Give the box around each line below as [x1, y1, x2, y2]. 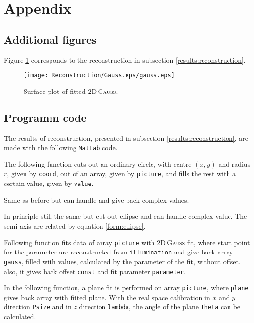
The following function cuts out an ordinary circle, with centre [4, 159, 192, 169]
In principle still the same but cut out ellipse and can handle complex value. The [4, 211, 247, 221]
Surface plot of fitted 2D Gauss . [24, 86, 118, 96]
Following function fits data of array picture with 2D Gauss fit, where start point [4, 237, 250, 247]
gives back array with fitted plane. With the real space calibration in [4, 292, 210, 302]
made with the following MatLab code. [4, 142, 118, 153]
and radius [218, 159, 251, 169]
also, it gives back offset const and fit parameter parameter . [4, 266, 186, 276]
